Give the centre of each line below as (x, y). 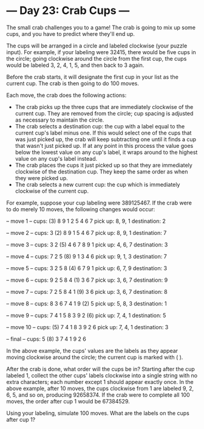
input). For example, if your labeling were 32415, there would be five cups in (101, 52)
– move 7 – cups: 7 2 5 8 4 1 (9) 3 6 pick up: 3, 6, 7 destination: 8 (87, 291)
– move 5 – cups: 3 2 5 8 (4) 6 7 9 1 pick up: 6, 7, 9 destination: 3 (87, 268)
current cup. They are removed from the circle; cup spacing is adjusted (104, 113)
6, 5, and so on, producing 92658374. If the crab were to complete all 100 (98, 395)
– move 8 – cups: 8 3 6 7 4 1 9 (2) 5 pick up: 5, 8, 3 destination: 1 (87, 303)
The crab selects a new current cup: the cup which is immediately (97, 184)
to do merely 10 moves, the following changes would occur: (81, 209)
